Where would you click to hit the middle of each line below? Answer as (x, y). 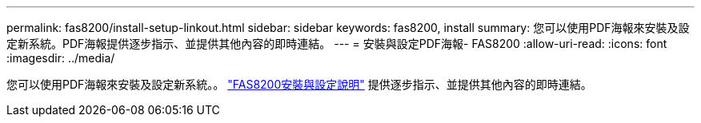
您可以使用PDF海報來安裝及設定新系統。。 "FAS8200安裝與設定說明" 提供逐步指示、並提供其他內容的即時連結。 (299, 84)
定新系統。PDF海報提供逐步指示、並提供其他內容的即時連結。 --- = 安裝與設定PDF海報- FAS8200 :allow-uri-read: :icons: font (337, 44)
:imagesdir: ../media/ (61, 58)
